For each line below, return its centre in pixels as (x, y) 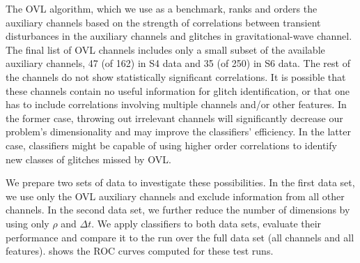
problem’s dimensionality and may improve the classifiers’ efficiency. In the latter (178, 131)
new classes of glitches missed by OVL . (88, 159)
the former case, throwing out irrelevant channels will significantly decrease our (174, 118)
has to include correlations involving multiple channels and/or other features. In (176, 104)
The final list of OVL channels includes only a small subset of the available (165, 49)
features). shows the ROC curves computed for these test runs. (140, 251)
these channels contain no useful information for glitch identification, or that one (178, 90)
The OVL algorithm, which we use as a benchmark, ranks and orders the (162, 8)
